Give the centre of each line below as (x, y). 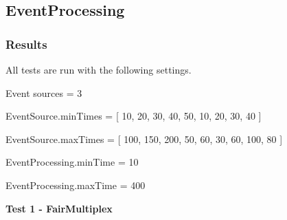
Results (26, 44)
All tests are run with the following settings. (99, 69)
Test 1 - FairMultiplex (59, 208)
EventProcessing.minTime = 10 (72, 162)
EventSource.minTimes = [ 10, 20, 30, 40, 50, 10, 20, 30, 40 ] (134, 116)
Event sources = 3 (44, 92)
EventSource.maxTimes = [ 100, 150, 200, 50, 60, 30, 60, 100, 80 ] (144, 139)
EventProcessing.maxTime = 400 (76, 185)
